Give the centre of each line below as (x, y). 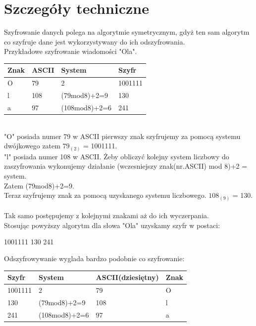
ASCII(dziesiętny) (127, 277)
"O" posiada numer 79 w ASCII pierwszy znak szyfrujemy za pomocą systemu (122, 136)
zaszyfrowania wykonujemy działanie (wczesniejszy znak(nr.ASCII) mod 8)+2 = (126, 166)
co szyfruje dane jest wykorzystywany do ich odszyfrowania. (95, 41)
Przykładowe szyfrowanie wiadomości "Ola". (71, 51)
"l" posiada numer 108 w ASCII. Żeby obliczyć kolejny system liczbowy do (117, 156)
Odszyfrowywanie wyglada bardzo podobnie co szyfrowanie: (94, 258)
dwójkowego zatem (32, 146)
